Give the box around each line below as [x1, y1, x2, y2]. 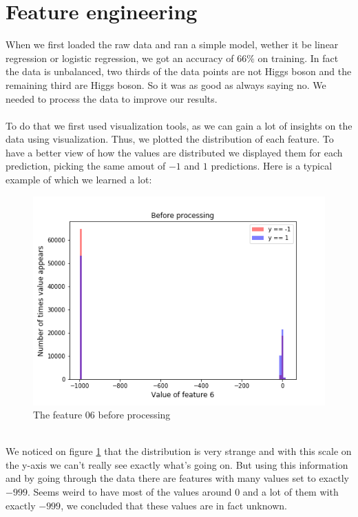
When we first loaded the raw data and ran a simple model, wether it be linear [6, 37, 339, 52]
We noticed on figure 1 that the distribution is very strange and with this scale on [6, 444, 352, 458]
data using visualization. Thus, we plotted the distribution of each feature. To [6, 132, 334, 146]
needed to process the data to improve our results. [6, 91, 218, 105]
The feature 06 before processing [33, 407, 171, 422]
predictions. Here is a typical [211, 159, 333, 173]
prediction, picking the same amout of [6, 159, 166, 173]
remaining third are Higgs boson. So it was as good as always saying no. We [6, 77, 326, 92]
